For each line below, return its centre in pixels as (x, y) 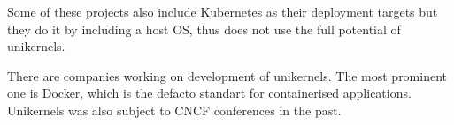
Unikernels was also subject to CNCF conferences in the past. (174, 110)
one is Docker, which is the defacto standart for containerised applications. (209, 93)
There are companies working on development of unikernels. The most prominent (227, 75)
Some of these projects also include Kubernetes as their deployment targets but (223, 11)
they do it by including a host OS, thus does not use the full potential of (204, 29)
